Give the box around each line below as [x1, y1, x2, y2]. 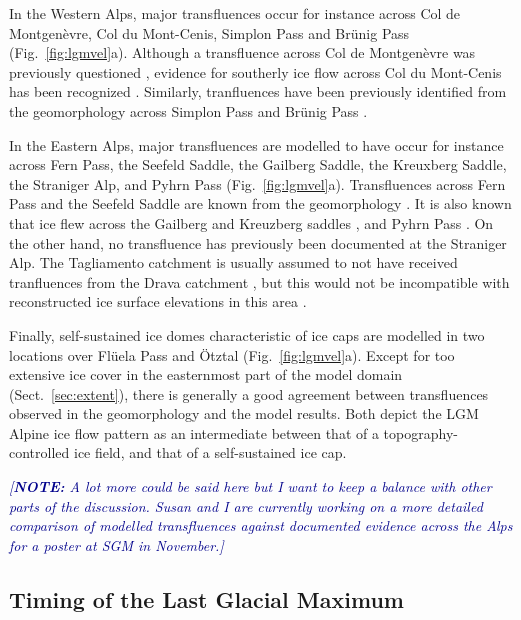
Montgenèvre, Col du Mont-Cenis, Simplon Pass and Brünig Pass [9, 22, 410, 43]
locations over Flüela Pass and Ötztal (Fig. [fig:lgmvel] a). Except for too [9, 344, 455, 365]
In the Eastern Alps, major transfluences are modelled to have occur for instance [9, 134, 504, 155]
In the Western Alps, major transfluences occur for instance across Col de [9, 3, 461, 23]
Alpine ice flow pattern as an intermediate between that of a [9, 422, 379, 443]
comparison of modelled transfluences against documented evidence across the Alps [9, 515, 513, 536]
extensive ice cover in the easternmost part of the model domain [9, 364, 403, 385]
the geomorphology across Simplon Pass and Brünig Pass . [9, 100, 368, 121]
